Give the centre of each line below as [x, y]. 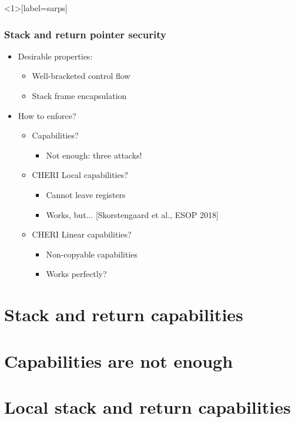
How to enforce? [47, 115]
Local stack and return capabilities [147, 406]
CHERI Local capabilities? [80, 175]
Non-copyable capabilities [92, 254]
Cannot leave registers [86, 194]
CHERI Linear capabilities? [82, 234]
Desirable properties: [55, 56]
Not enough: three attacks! [94, 155]
